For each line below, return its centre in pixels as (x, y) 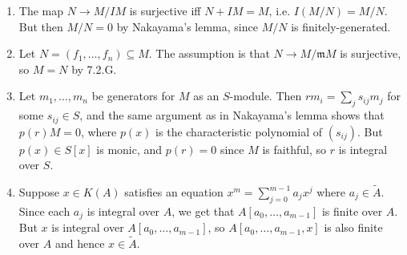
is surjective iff (165, 10)
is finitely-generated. (341, 26)
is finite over (352, 210)
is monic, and (129, 149)
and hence (80, 243)
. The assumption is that (209, 53)
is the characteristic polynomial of (239, 131)
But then (41, 26)
